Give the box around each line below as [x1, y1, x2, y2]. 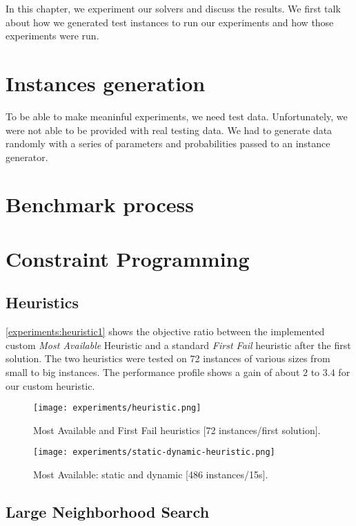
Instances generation [6, 68, 206, 97]
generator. [6, 149, 48, 164]
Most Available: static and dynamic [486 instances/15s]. [33, 467, 268, 482]
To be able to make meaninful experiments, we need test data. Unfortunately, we [6, 109, 348, 123]
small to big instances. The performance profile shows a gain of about [6, 365, 300, 379]
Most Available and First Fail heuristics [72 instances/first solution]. [33, 422, 321, 437]
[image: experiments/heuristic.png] [33, 403, 201, 413]
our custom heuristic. [6, 378, 95, 393]
